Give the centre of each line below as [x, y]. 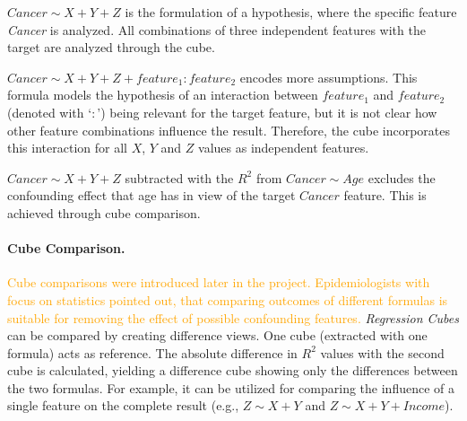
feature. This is [385, 195]
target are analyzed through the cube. [111, 47]
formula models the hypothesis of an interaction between [163, 95]
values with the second [382, 352]
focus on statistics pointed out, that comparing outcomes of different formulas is [228, 299]
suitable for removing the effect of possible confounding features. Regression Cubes [233, 317]
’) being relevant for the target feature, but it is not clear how [267, 112]
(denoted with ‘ [50, 112]
